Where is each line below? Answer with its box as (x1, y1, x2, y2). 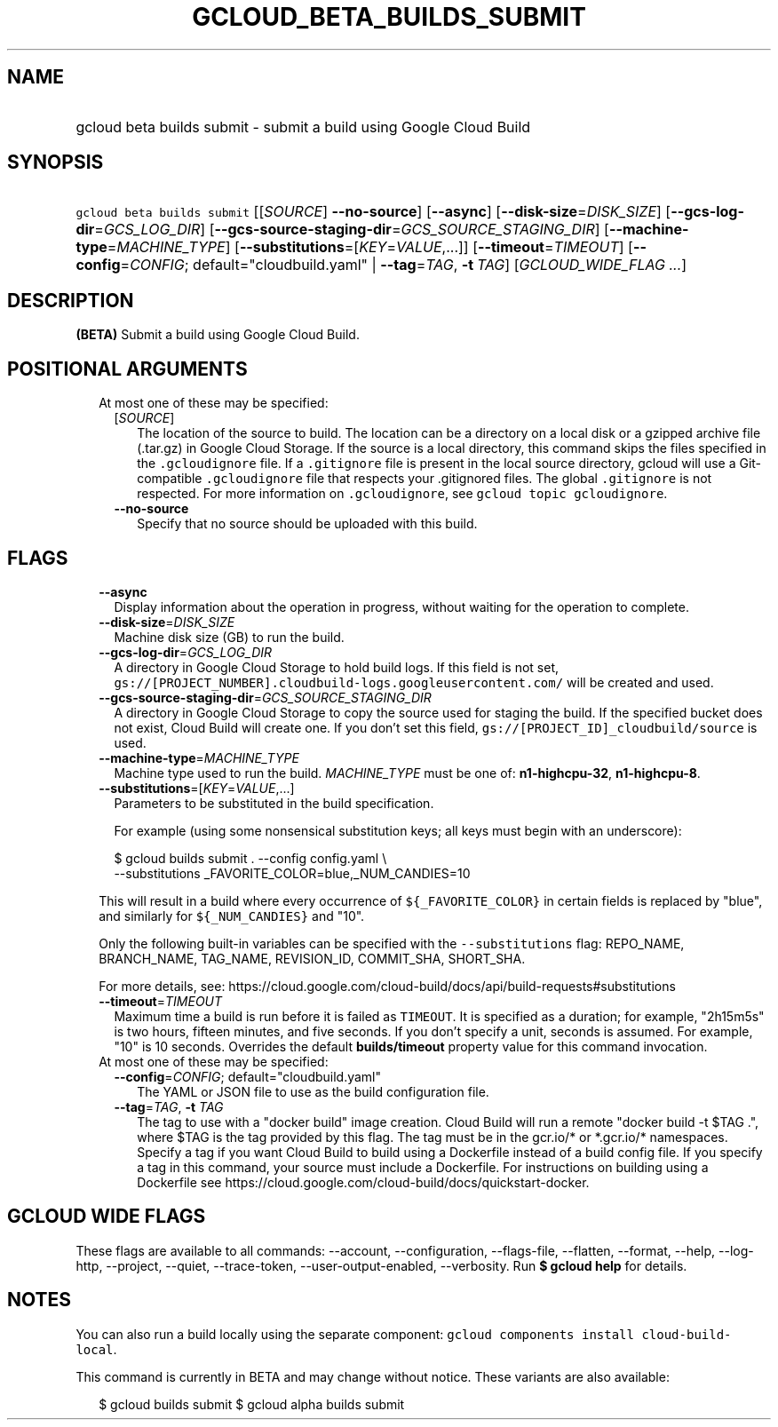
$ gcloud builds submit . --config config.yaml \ (114, 850, 387, 866)
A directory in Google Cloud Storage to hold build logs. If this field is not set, (114, 659, 560, 675)
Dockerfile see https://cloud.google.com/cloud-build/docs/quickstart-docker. (137, 1174, 590, 1190)
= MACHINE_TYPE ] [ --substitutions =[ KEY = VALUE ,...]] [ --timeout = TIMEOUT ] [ (107, 238, 633, 257)
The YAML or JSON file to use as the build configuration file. (137, 1083, 489, 1099)
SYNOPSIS (7, 151, 104, 174)
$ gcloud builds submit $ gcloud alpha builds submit (99, 1396, 405, 1412)
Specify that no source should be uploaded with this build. (137, 516, 478, 532)
